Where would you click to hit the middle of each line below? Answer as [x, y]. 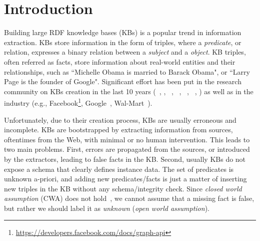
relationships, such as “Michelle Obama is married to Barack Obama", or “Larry [127, 71]
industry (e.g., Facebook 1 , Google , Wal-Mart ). [78, 102]
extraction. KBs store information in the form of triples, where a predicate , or [123, 42]
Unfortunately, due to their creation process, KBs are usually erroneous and [120, 119]
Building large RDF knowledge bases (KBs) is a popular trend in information [123, 32]
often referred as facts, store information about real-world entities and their [120, 61]
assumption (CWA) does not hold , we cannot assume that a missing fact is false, [129, 198]
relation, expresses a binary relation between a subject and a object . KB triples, [125, 52]
